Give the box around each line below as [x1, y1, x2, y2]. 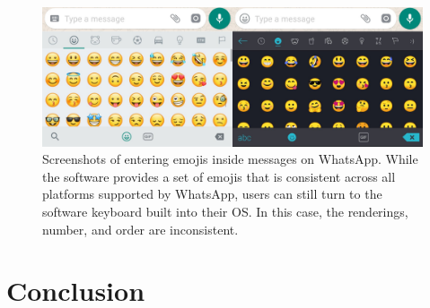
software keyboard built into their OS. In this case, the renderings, [42, 202, 408, 221]
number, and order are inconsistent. [42, 219, 239, 238]
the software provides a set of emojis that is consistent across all [42, 167, 396, 185]
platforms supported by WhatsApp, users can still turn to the [42, 184, 382, 203]
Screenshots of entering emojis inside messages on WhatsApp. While [42, 150, 418, 168]
